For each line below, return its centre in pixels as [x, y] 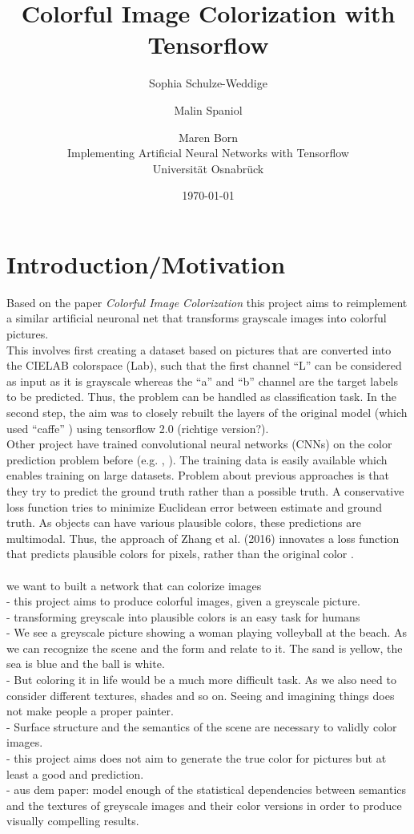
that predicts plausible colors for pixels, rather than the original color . [180, 554]
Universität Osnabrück [208, 168]
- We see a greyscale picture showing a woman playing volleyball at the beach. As [207, 632]
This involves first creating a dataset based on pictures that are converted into [199, 349]
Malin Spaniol [208, 109]
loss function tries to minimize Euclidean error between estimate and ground [194, 506]
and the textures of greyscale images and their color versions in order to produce [204, 805]
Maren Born [208, 137]
